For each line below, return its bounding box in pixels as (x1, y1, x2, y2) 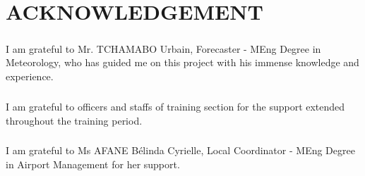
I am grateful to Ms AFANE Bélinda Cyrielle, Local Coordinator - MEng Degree (6, 143, 355, 158)
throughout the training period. (6, 113, 143, 127)
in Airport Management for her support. (6, 157, 180, 172)
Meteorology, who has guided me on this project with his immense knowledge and (6, 55, 359, 70)
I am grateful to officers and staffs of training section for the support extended (6, 99, 345, 113)
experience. (6, 68, 54, 83)
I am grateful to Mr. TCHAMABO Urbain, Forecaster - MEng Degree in (6, 41, 321, 56)
